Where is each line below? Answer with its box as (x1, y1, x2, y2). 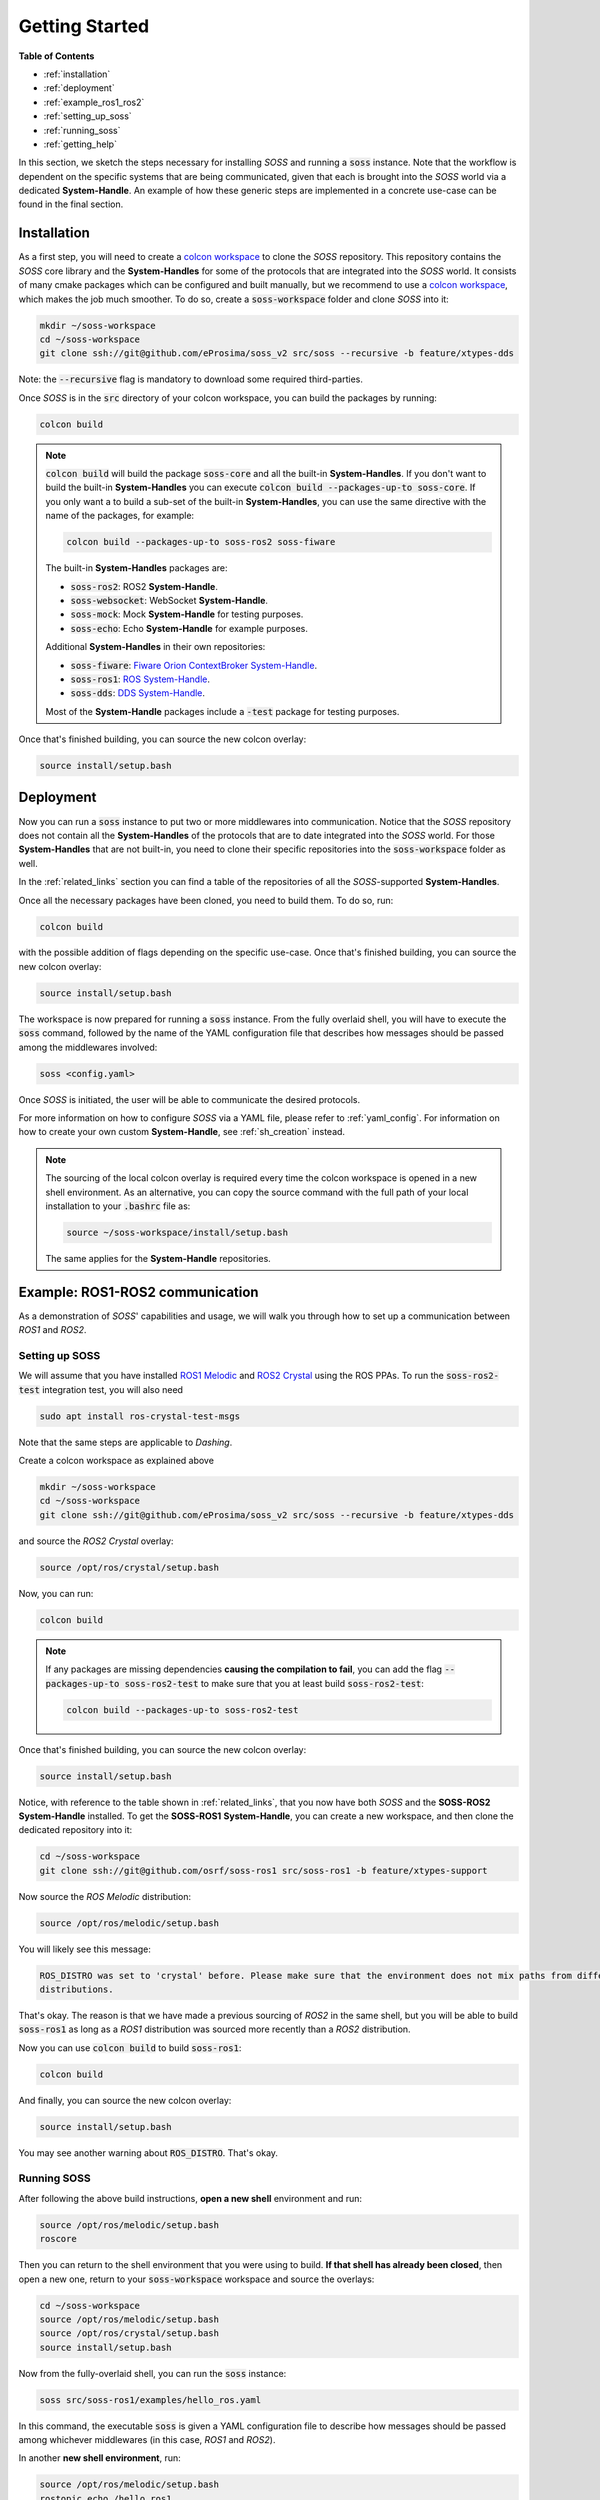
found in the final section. (18, 198, 124, 210)
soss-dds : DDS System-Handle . (70, 687, 205, 699)
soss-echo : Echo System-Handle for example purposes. (70, 622, 309, 634)
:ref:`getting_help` (43, 138, 117, 150)
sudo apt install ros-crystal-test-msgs (39, 1410, 240, 1422)
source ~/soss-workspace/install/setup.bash (66, 1226, 289, 1238)
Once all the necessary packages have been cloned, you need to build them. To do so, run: (18, 894, 394, 906)
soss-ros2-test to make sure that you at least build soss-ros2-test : (124, 1677, 425, 1689)
